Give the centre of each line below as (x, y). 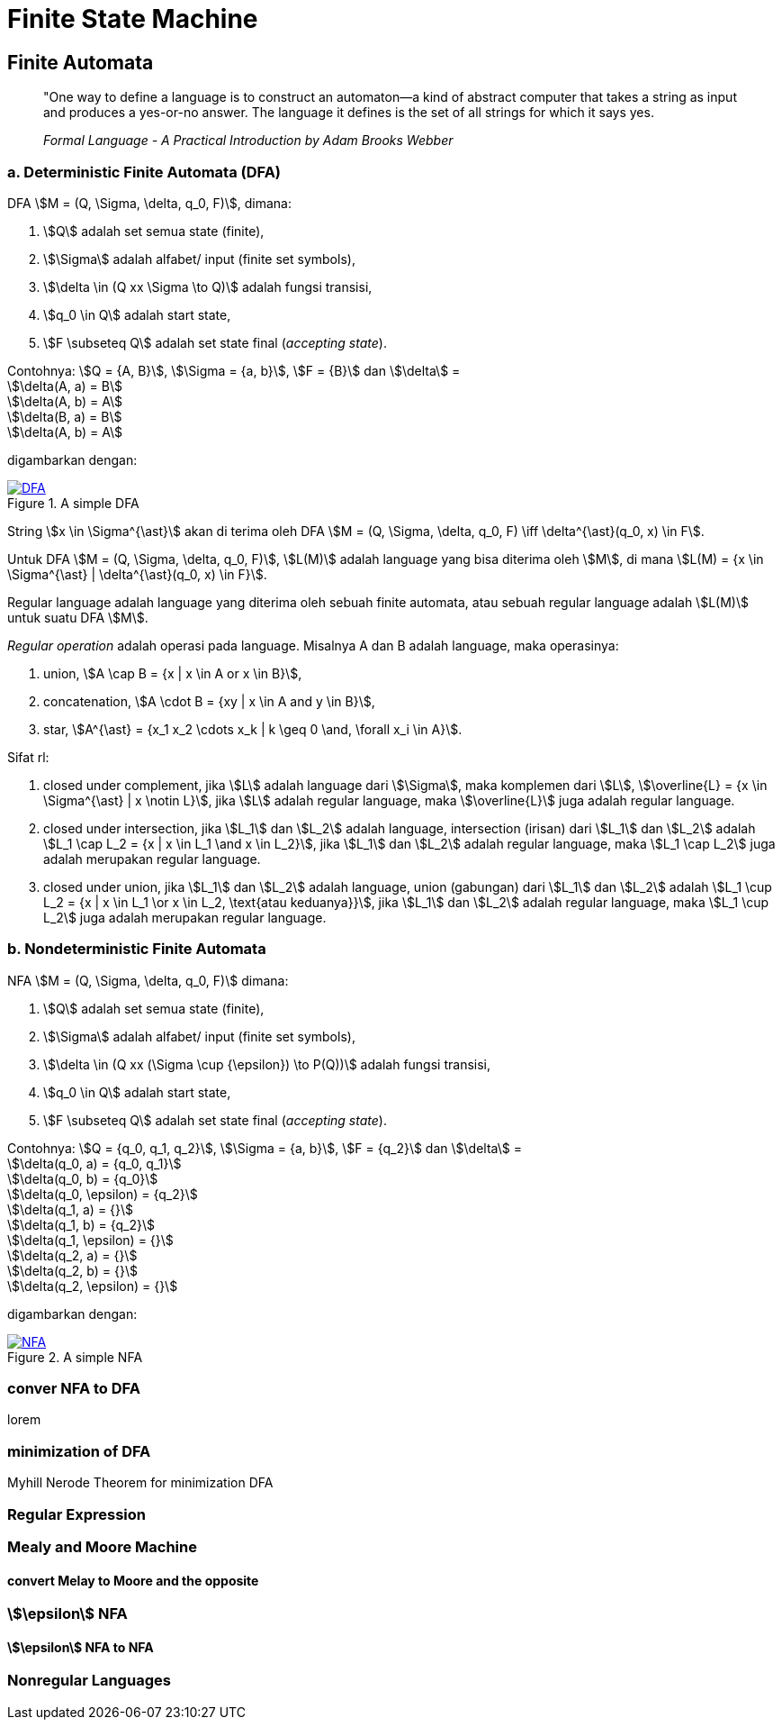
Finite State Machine (133, 19)
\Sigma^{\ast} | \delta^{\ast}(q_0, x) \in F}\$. (137, 574)
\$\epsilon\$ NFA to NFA (81, 1647)
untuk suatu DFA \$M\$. (78, 617)
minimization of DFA (79, 1451)
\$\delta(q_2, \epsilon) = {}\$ (93, 1286)
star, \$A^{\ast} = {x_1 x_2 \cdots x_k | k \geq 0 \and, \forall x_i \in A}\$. (253, 729)
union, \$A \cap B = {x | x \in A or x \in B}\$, (173, 673)
